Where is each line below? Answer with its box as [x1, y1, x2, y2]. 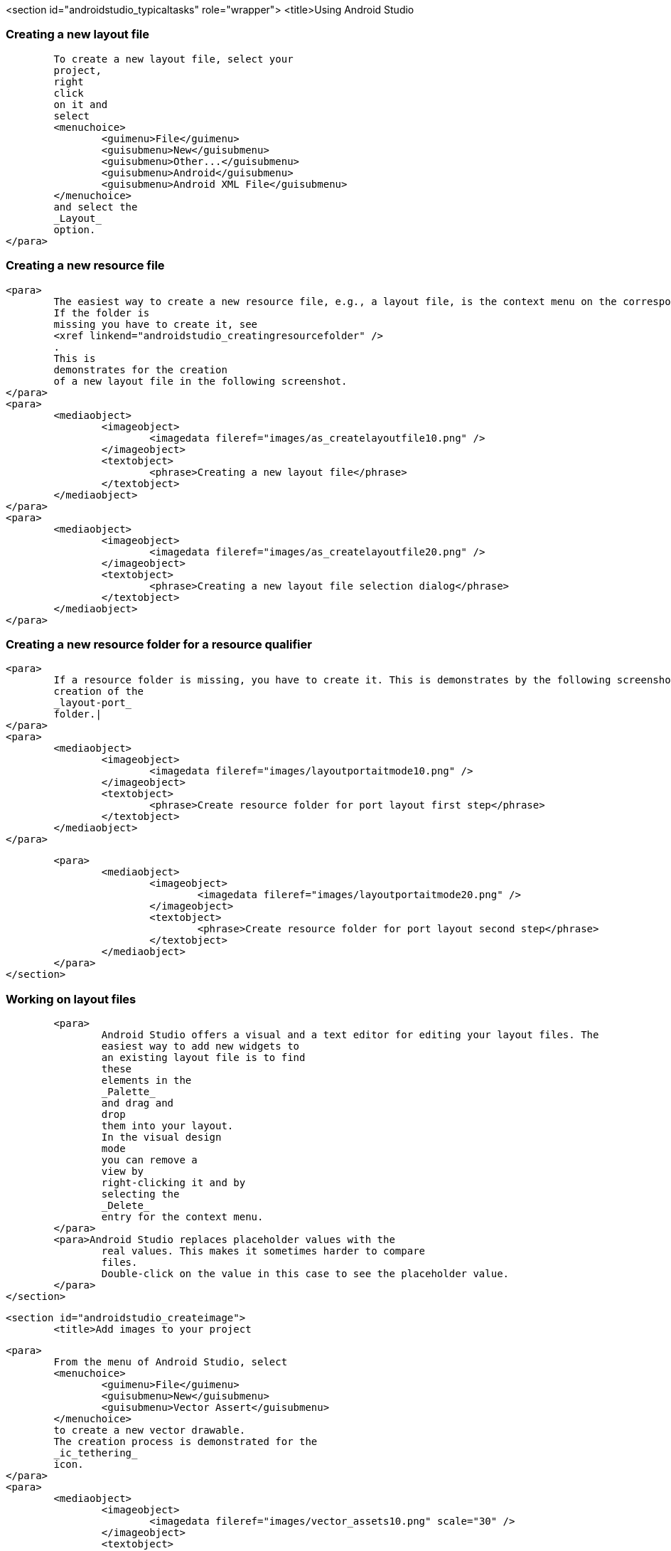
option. [53, 223, 96, 235]
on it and [53, 98, 108, 110]
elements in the [101, 1075, 192, 1086]
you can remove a [101, 1154, 198, 1166]
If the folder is [53, 307, 150, 319]
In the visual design [101, 1131, 222, 1143]
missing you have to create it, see [53, 318, 258, 330]
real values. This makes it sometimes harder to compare [101, 1245, 426, 1257]
